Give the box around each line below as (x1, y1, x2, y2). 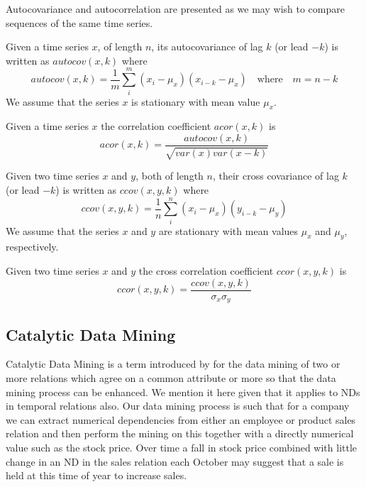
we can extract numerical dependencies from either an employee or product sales (6, 412, 356, 427)
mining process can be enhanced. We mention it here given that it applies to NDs (6, 384, 360, 399)
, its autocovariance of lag (151, 39, 263, 54)
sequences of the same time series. (6, 15, 153, 30)
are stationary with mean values (158, 223, 299, 238)
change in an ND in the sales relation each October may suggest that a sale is (6, 454, 344, 469)
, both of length (135, 168, 204, 183)
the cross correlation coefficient (138, 263, 274, 278)
